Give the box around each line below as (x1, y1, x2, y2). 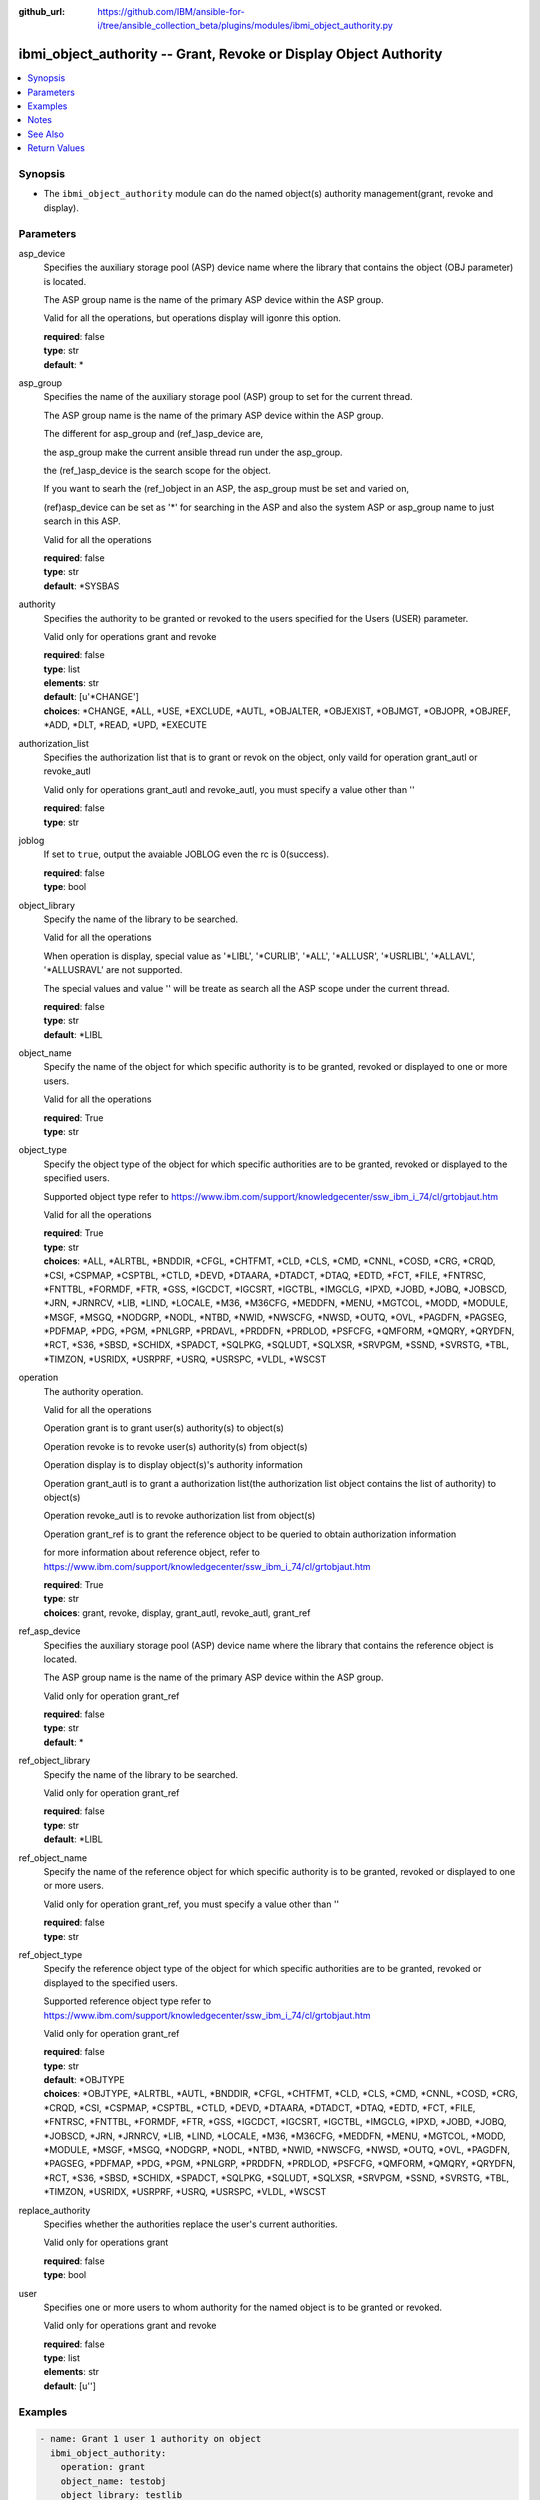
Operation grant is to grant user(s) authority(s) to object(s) (43, 1422, 285, 1434)
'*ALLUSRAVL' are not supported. (43, 964, 183, 976)
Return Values (27, 142, 85, 154)
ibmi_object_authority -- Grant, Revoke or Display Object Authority (18, 46, 443, 63)
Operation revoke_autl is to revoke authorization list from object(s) (43, 1510, 316, 1522)
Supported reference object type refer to (43, 1995, 212, 2007)
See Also (27, 128, 65, 140)
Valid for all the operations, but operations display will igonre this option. (43, 312, 342, 324)
